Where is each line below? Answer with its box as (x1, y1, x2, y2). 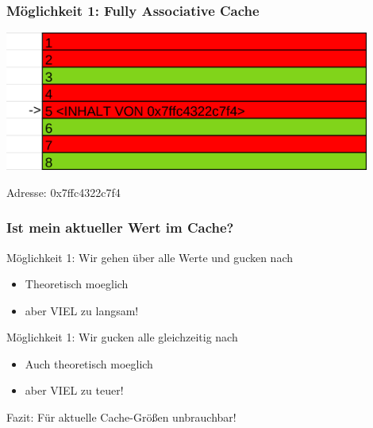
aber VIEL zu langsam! (25, 302, 139, 318)
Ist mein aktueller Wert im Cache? (6, 218, 234, 237)
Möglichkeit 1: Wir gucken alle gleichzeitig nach (6, 329, 238, 345)
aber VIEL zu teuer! (25, 382, 124, 399)
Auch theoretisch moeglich (25, 355, 153, 372)
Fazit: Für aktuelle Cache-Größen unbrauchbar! (6, 409, 236, 426)
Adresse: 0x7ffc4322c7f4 (6, 183, 121, 200)
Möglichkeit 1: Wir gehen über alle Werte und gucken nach (6, 249, 294, 265)
